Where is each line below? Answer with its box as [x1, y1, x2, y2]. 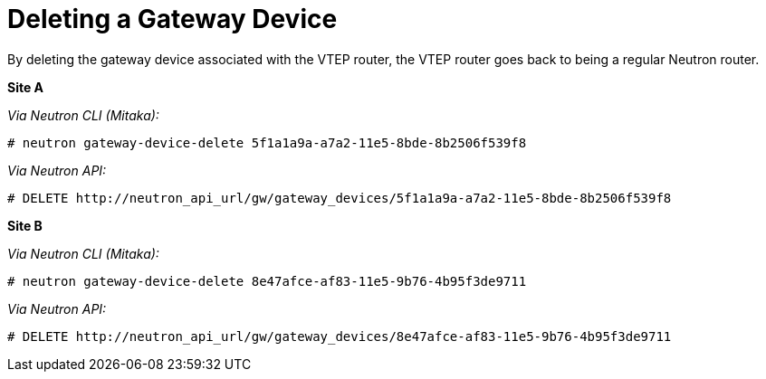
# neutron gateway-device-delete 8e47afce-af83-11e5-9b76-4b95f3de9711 [7, 273, 527, 289]
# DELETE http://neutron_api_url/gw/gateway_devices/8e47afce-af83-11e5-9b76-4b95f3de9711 [7, 328, 672, 344]
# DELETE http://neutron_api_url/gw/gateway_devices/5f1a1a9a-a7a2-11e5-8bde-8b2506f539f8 [7, 190, 672, 205]
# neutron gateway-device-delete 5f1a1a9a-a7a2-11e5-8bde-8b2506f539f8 [7, 135, 527, 150]
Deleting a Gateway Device [7, 4, 338, 34]
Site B [7, 217, 43, 233]
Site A [7, 79, 44, 95]
